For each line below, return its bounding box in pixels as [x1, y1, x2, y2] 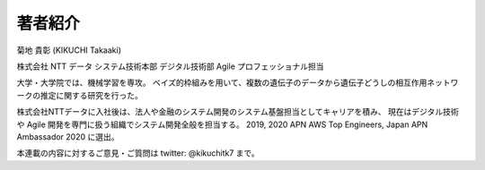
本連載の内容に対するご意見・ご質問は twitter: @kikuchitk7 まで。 [16, 148, 260, 158]
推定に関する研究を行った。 [40, 89, 143, 100]
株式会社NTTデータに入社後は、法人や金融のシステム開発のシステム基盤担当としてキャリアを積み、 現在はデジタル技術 [16, 106, 460, 117]
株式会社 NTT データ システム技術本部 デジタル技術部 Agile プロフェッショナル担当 [16, 61, 324, 72]
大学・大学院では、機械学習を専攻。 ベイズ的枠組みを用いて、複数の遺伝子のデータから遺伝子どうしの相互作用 [16, 77, 428, 89]
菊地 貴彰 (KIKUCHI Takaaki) [16, 45, 121, 55]
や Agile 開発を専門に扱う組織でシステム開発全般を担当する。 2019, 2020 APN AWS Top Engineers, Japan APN [16, 119, 428, 130]
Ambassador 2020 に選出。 [16, 131, 119, 142]
